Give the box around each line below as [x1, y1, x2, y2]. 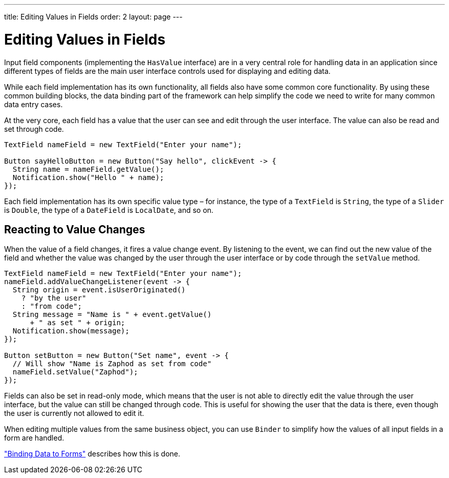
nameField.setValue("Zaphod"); [12, 368, 138, 376]
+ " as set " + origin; [30, 318, 126, 327]
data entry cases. [4, 99, 63, 109]
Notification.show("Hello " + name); [12, 173, 164, 182]
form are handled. [4, 433, 64, 443]
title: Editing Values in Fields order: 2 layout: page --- [4, 12, 183, 21]
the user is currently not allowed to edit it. [4, 409, 145, 418]
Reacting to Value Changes [4, 223, 146, 236]
